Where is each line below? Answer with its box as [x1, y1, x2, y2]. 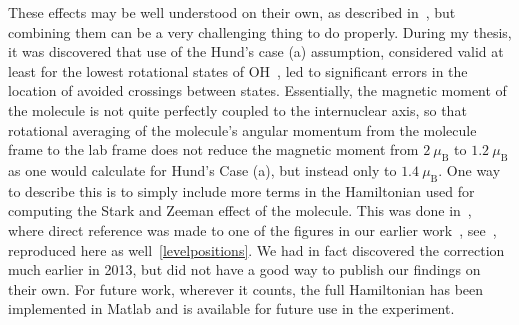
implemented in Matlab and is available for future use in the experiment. [8, 298, 455, 319]
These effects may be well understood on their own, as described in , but [8, 2, 456, 22]
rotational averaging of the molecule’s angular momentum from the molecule [8, 119, 477, 140]
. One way [438, 159, 501, 180]
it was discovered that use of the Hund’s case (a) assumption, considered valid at [8, 41, 504, 62]
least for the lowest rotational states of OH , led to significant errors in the [8, 60, 468, 81]
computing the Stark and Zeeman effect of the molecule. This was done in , [8, 200, 472, 221]
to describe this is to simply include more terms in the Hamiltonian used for [8, 180, 475, 201]
